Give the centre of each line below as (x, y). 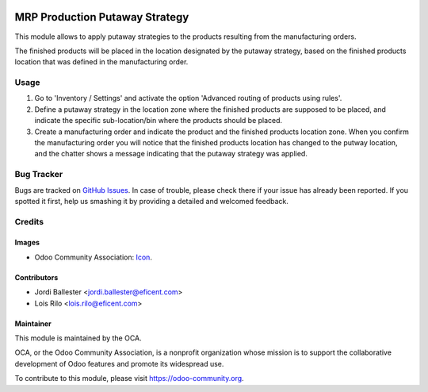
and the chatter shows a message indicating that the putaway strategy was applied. (171, 154)
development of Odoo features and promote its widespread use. (119, 363)
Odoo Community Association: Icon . (93, 257)
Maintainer (33, 323)
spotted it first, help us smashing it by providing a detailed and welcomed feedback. (151, 201)
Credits (29, 221)
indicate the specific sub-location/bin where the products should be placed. (159, 121)
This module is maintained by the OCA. (78, 338)
